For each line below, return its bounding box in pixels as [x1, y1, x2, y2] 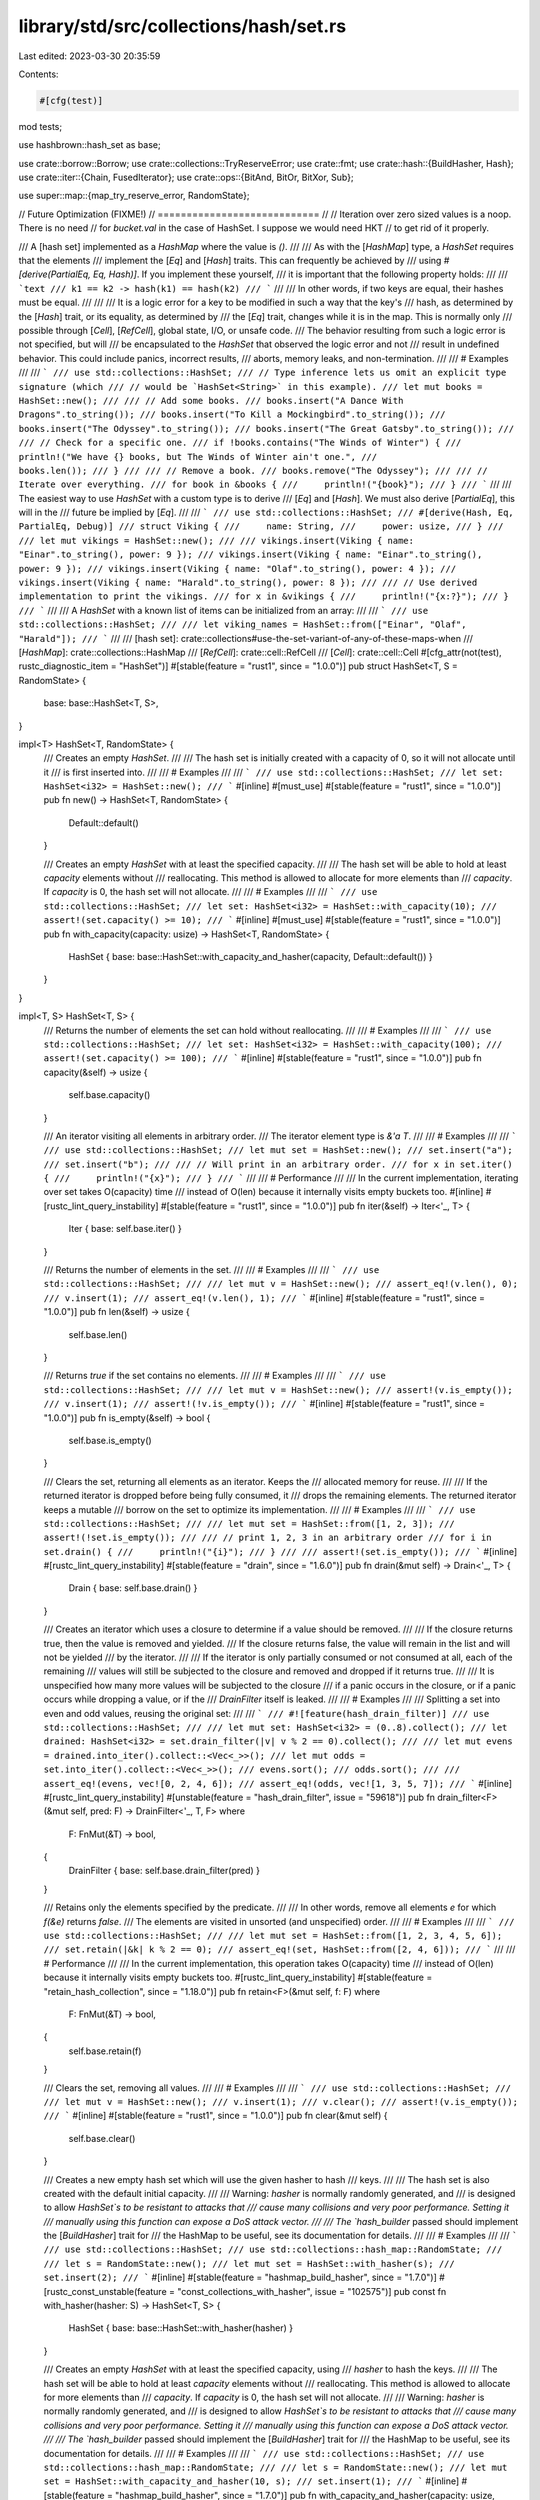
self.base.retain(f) [68, 2045, 142, 2057]
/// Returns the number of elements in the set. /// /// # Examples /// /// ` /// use [43, 1264, 380, 1276]
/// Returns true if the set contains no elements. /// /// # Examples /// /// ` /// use [43, 1370, 387, 1382]
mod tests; [18, 120, 63, 132]
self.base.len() [68, 1328, 128, 1340]
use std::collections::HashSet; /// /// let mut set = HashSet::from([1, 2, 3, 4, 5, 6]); [43, 1930, 503, 1942]
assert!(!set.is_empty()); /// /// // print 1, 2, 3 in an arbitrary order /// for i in [43, 1532, 492, 1544]
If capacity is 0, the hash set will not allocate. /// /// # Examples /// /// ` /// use [43, 886, 378, 898]
